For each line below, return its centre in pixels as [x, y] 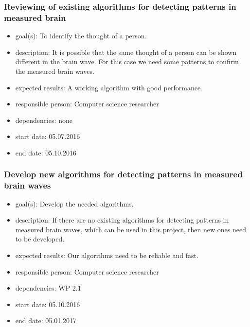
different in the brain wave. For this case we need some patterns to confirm [127, 61]
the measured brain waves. [55, 71]
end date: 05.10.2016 [46, 152]
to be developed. [40, 239]
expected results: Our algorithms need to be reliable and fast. [107, 255]
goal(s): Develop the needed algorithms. [74, 203]
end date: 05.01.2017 [46, 320]
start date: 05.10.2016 [48, 304]
